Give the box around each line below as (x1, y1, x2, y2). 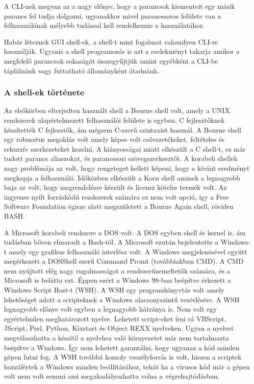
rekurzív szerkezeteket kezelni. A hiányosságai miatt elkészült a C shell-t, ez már (4, 143, 246, 154)
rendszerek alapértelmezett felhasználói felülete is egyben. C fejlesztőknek (4, 114, 225, 125)
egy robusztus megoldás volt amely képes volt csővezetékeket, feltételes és (4, 134, 225, 144)
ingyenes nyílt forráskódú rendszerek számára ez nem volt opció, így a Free (4, 191, 229, 202)
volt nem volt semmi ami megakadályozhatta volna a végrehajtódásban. (4, 371, 220, 381)
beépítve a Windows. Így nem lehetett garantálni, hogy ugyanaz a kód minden (4, 342, 240, 352)
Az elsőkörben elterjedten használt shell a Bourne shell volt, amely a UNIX (4, 105, 230, 115)
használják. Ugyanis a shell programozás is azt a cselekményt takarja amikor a (4, 46, 240, 56)
